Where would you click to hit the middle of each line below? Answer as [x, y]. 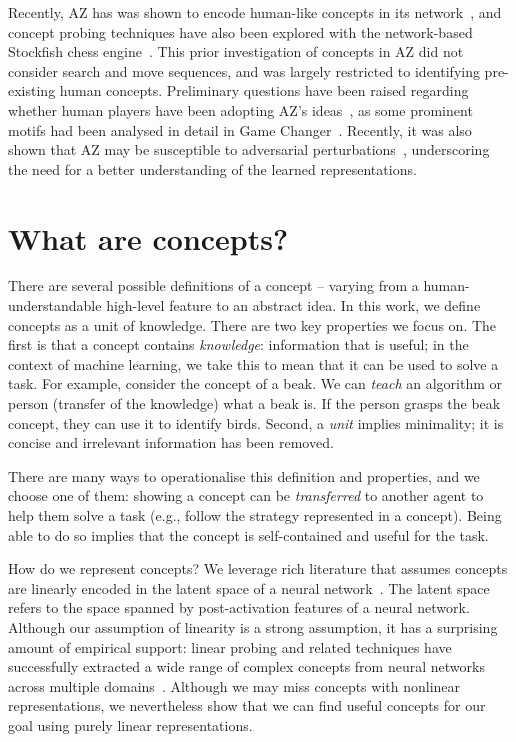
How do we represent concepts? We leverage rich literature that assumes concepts [258, 568]
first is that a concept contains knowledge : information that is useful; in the [238, 344]
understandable [55, 305]
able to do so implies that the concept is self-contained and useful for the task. [248, 534]
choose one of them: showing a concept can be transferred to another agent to [246, 495]
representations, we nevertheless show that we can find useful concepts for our [247, 705]
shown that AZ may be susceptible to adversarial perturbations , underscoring [249, 149]
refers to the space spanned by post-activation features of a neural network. [239, 607]
